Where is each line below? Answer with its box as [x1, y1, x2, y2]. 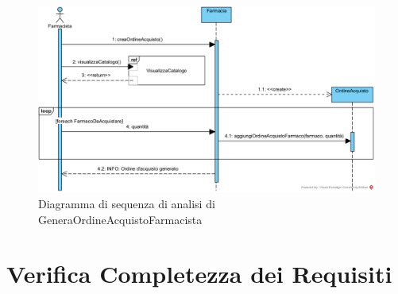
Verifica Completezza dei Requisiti [6, 257, 392, 290]
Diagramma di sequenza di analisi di [38, 195, 215, 211]
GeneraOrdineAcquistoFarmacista [38, 211, 203, 227]
